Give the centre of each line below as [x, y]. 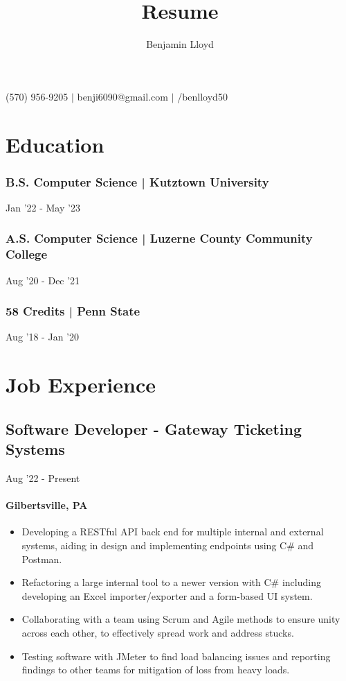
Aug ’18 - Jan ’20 [42, 337]
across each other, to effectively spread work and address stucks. [158, 632]
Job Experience [81, 385]
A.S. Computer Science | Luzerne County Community [159, 238]
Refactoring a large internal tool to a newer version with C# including [171, 582]
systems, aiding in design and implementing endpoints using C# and [168, 545]
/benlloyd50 [202, 96]
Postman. [42, 559]
